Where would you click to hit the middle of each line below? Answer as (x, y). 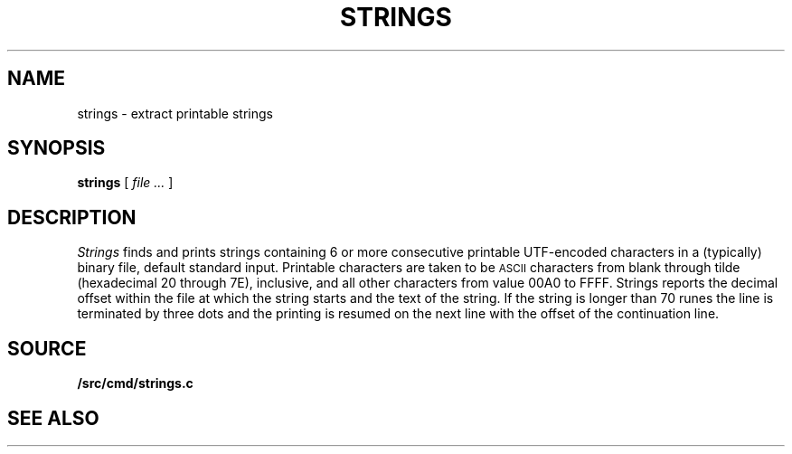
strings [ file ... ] (125, 183)
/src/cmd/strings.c (135, 383)
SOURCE (47, 348)
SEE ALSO (53, 418)
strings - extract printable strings (175, 113)
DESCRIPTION (72, 217)
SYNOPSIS (57, 148)
